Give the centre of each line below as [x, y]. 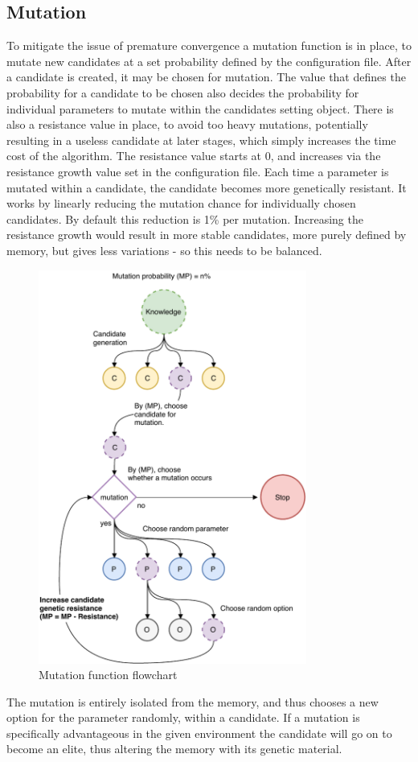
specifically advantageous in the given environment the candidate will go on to [199, 733]
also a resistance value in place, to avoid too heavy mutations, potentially [187, 124]
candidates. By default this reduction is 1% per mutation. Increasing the [185, 218]
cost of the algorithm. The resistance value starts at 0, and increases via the [194, 156]
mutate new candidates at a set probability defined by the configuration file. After [209, 61]
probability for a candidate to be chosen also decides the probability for [183, 92]
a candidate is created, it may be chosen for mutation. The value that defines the [206, 77]
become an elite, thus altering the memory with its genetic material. [174, 749]
